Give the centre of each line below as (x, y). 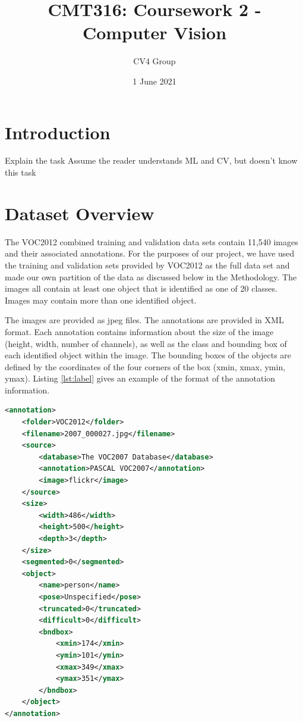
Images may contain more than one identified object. (101, 300)
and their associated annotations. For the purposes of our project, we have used (150, 253)
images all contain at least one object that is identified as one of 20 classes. (141, 288)
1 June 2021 (154, 81)
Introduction (58, 132)
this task (20, 172)
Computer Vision (154, 32)
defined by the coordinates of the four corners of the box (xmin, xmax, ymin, (145, 366)
